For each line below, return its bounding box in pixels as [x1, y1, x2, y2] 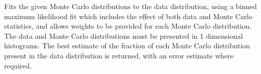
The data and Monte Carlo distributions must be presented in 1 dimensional [4, 30, 243, 41]
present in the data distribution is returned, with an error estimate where [4, 50, 233, 60]
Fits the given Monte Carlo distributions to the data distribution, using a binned [4, 1, 257, 11]
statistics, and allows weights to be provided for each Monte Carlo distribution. [4, 21, 252, 31]
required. [4, 60, 32, 70]
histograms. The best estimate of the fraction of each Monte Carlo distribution [4, 40, 250, 51]
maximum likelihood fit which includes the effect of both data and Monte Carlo [4, 11, 253, 21]
